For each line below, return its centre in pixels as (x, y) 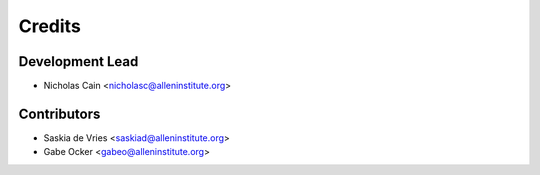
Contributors (59, 113)
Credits (50, 26)
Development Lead (78, 61)
